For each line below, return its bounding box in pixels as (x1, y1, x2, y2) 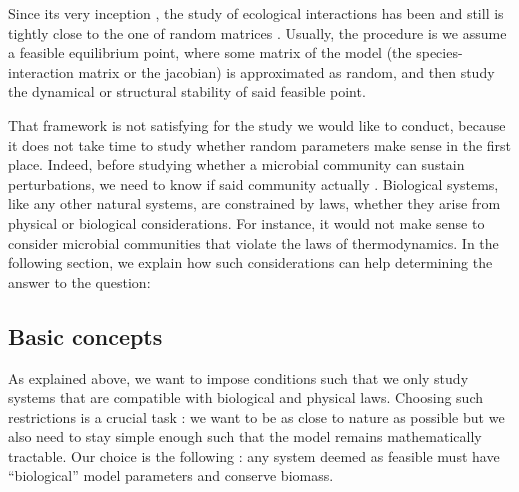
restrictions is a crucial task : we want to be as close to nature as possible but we (8, 406, 505, 427)
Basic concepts (8, 320, 163, 351)
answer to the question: (8, 271, 151, 292)
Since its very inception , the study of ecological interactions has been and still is (8, 3, 504, 23)
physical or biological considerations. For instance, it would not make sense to (8, 212, 485, 233)
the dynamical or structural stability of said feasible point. (8, 81, 366, 102)
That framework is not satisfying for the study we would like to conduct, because (8, 114, 506, 135)
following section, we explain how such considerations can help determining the (8, 252, 493, 273)
